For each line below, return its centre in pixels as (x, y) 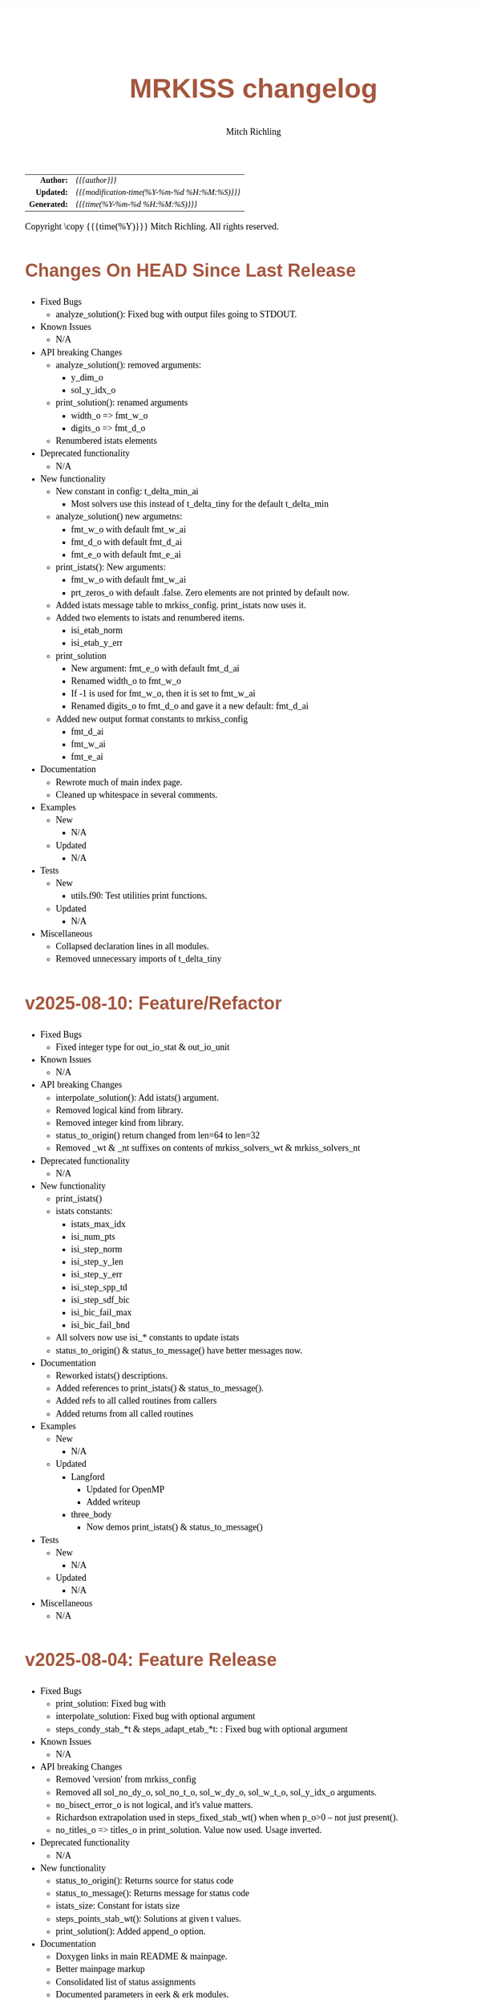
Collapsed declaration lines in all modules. (133, 946)
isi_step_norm (97, 1249)
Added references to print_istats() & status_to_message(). (160, 1388)
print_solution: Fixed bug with (111, 1704)
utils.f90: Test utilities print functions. (139, 896)
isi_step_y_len (97, 1262)
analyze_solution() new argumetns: (119, 517)
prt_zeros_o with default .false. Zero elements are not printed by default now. (210, 592)
